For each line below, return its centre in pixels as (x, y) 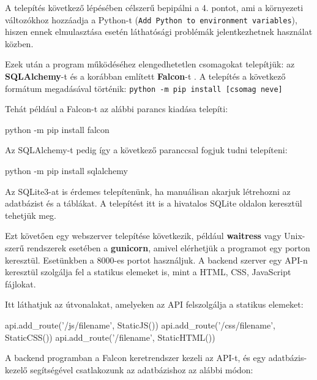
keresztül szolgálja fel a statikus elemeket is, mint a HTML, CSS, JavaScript (148, 272)
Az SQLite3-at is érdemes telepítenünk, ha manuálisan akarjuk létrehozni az (148, 191)
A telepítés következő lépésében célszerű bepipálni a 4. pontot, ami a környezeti (154, 7)
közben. (19, 43)
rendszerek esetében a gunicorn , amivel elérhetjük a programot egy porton (168, 248)
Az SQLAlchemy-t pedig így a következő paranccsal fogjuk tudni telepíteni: (146, 150)
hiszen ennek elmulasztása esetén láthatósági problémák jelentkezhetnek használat (159, 32)
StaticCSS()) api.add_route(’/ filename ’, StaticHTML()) (110, 337)
